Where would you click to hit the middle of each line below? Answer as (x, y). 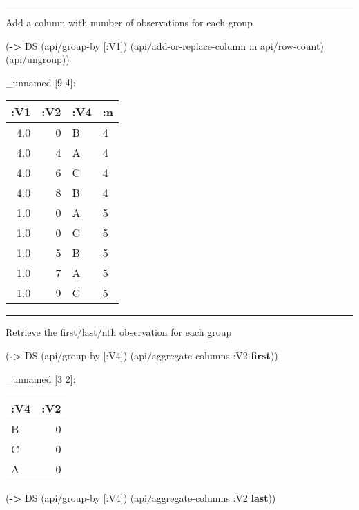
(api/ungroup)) (38, 59)
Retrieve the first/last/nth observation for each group (119, 332)
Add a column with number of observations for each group (129, 22)
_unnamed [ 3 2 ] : (41, 378)
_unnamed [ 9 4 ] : (41, 82)
